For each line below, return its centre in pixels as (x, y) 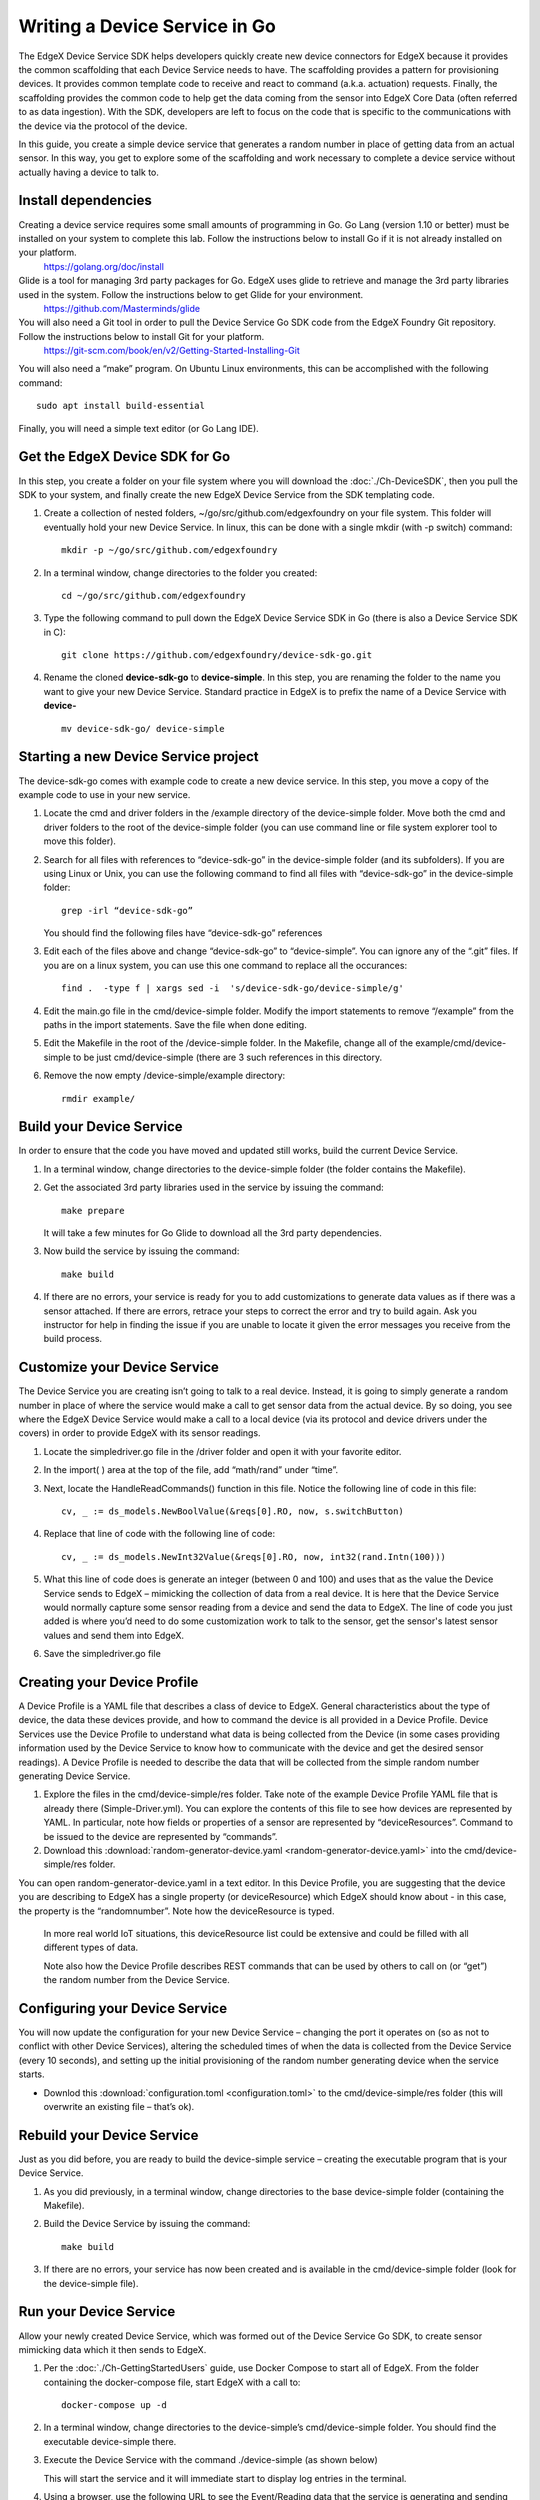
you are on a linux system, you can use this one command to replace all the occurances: (225, 965)
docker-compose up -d (114, 2405)
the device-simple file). (91, 2283)
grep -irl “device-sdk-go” (127, 910)
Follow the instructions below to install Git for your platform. (141, 336)
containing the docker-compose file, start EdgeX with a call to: (172, 2382)
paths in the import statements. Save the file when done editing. (175, 1025)
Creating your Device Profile (108, 1681)
